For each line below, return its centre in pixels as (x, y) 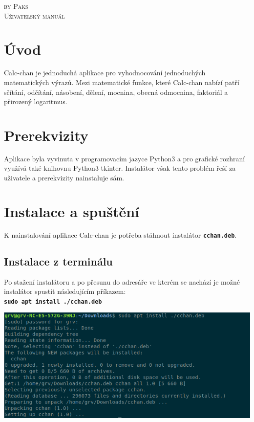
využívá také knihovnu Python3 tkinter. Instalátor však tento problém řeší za (120, 168)
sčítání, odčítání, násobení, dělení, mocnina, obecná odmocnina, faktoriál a (116, 92)
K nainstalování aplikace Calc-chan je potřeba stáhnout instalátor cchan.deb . (120, 234)
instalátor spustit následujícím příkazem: (65, 291)
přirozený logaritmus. (36, 101)
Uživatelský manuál (34, 15)
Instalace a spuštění (72, 211)
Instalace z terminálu (58, 261)
